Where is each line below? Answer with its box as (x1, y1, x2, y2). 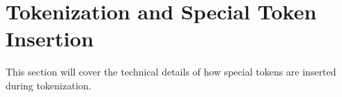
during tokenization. (6, 78, 91, 92)
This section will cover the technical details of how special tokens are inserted (6, 64, 336, 79)
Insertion (6, 24, 94, 53)
